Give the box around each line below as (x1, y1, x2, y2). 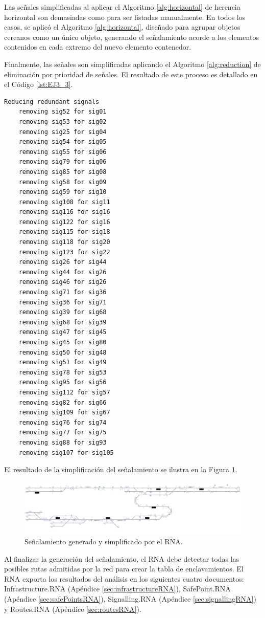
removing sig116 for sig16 (18, 208, 110, 216)
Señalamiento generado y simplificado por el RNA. (25, 536, 183, 546)
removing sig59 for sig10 (18, 188, 107, 196)
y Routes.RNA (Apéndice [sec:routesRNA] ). (4, 603, 141, 614)
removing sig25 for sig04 (18, 128, 107, 136)
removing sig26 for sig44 (18, 258, 107, 266)
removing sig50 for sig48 (18, 348, 107, 356)
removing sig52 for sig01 (18, 108, 107, 116)
